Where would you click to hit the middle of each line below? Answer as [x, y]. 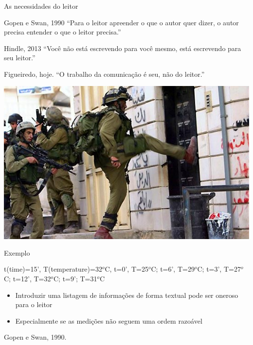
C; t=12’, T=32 [27, 278]
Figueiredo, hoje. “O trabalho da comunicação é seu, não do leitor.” [104, 74]
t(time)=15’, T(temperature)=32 [53, 269]
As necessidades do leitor [41, 6]
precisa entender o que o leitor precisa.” [63, 32]
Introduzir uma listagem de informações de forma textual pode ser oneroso [127, 295]
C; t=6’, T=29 [173, 269]
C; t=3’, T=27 [219, 269]
